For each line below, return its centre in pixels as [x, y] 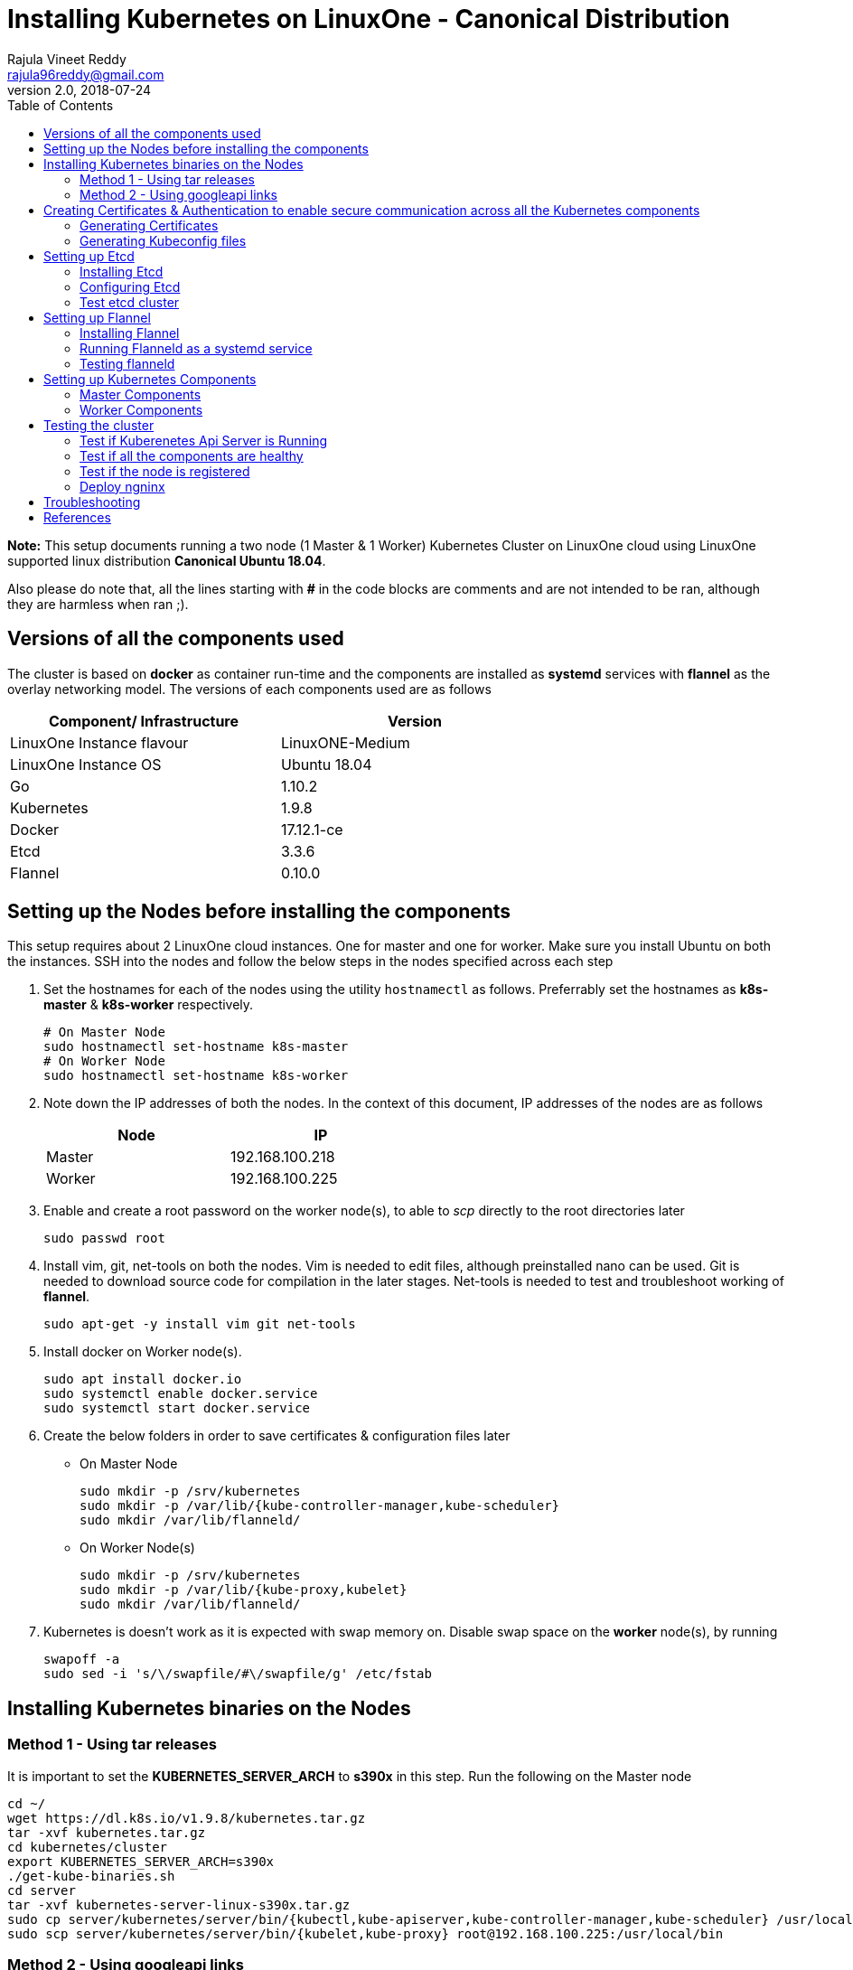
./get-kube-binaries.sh [91, 1876]
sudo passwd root [104, 1238]
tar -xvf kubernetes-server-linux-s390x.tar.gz [179, 1904]
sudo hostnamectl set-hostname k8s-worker [196, 1076]
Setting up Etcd [89, 256]
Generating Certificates [149, 225]
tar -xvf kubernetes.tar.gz [107, 1832]
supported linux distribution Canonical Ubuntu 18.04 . [167, 560]
